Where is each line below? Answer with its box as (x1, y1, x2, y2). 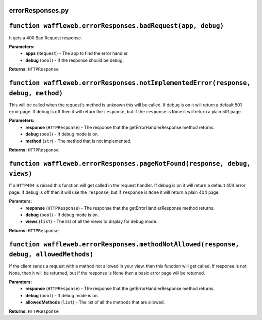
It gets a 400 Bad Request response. (9, 34, 82, 41)
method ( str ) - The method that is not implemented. (25, 138, 131, 144)
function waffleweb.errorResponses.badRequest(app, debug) (9, 22, 224, 30)
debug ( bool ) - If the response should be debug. (25, 57, 124, 63)
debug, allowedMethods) (9, 251, 94, 258)
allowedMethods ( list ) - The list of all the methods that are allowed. (25, 299, 165, 305)
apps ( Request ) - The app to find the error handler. (25, 51, 129, 56)
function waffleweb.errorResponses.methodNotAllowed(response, (9, 240, 240, 248)
